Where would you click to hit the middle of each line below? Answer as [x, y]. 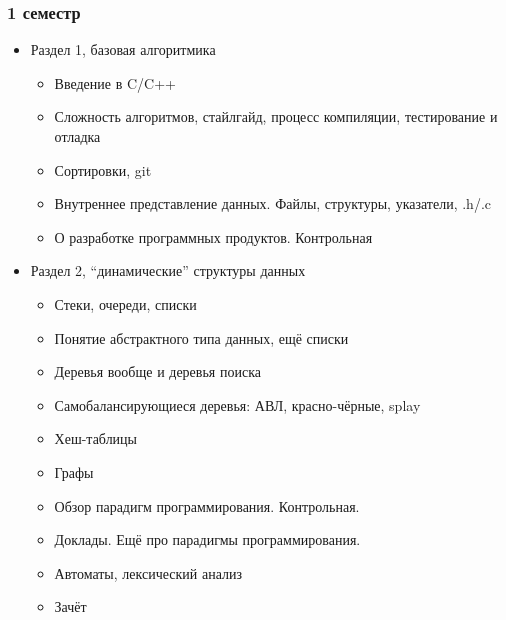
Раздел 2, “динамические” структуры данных [168, 270]
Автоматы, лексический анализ [148, 572]
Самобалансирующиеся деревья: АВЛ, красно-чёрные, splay [237, 404]
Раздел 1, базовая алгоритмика [123, 49]
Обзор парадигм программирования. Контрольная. [207, 505]
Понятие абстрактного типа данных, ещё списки [201, 337]
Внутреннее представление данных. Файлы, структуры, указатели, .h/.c [273, 203]
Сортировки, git [103, 169]
